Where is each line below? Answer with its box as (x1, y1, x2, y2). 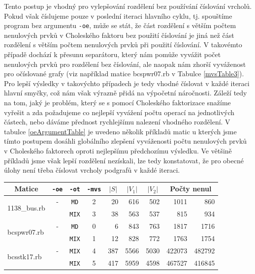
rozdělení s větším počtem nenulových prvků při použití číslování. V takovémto (4, 39, 242, 50)
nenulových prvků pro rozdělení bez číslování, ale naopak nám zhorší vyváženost (4, 59, 246, 69)
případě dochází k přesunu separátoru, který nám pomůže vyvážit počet (4, 49, 221, 60)
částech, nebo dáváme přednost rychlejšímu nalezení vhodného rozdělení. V (4, 117, 230, 127)
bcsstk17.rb (7, 251, 42, 262)
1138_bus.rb (7, 202, 45, 213)
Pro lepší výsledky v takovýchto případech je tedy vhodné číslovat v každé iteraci (4, 78, 250, 88)
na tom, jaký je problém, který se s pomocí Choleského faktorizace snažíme (4, 97, 231, 107)
